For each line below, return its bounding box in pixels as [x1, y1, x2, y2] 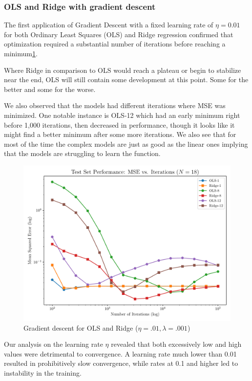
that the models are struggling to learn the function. [4, 148, 161, 158]
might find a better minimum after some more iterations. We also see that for [4, 129, 236, 139]
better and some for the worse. [4, 84, 96, 94]
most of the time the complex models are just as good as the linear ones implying [4, 138, 248, 149]
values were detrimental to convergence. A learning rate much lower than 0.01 [4, 348, 237, 359]
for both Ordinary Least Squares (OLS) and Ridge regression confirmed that [4, 29, 233, 39]
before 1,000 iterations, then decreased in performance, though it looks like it [4, 119, 235, 130]
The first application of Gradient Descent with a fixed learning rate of [4, 20, 213, 30]
